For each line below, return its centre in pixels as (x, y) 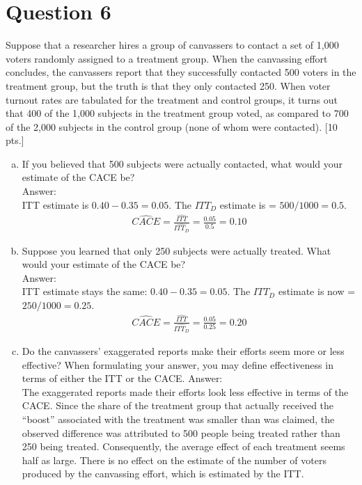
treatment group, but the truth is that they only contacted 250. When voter (168, 85)
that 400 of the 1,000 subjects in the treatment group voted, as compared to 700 (177, 113)
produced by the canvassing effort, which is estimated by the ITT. (163, 474)
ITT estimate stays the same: (85, 291)
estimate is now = (317, 291)
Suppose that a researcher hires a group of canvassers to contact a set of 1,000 (172, 45)
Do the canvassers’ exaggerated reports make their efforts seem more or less (183, 351)
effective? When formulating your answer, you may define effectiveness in (178, 364)
